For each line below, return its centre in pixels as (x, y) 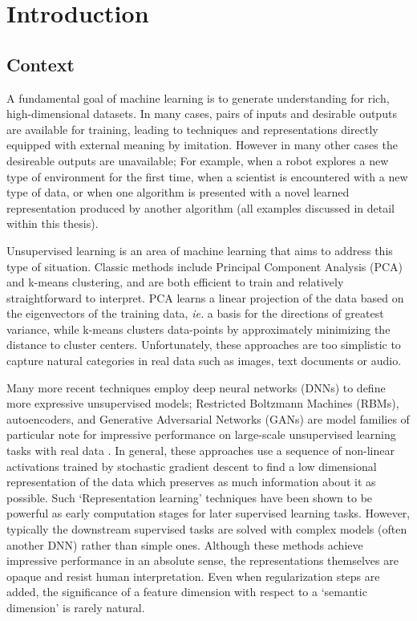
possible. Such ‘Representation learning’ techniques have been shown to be (190, 497)
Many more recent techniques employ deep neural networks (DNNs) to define (196, 387)
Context (40, 64)
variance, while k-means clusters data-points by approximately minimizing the (198, 329)
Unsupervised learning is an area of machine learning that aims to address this (200, 250)
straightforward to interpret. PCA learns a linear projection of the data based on (205, 297)
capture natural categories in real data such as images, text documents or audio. (204, 361)
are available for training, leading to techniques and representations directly (192, 129)
